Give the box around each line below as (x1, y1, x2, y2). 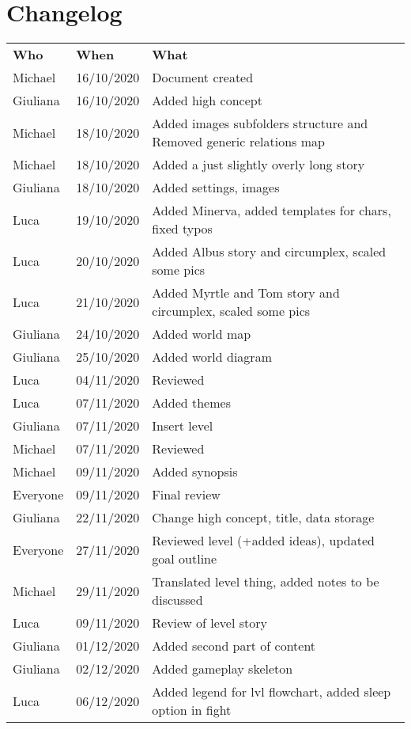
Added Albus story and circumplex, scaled (152, 242, 386, 261)
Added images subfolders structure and (152, 114, 368, 133)
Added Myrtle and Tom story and (152, 283, 340, 302)
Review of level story (152, 613, 267, 632)
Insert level (152, 416, 213, 435)
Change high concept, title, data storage (152, 508, 375, 527)
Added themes (152, 393, 231, 412)
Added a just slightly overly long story (152, 155, 365, 174)
